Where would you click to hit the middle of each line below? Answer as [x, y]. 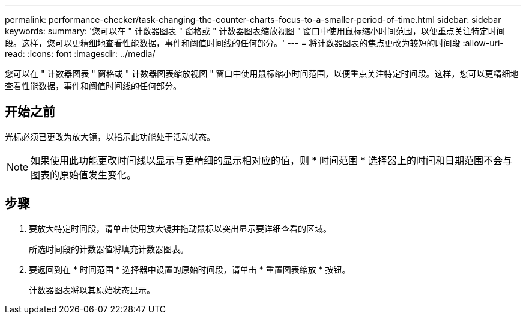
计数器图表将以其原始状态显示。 [92, 290]
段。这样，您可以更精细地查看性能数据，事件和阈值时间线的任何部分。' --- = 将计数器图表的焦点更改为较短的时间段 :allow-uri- [254, 43]
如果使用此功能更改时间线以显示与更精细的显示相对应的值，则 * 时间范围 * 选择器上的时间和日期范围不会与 [272, 160]
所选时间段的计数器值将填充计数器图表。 [109, 249]
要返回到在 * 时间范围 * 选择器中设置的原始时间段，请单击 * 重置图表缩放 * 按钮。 [190, 269]
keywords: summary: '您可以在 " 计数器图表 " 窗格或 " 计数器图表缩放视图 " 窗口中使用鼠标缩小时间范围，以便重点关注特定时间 [255, 31]
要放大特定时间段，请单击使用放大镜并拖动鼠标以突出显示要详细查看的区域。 [180, 228]
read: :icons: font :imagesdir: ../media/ [80, 54]
